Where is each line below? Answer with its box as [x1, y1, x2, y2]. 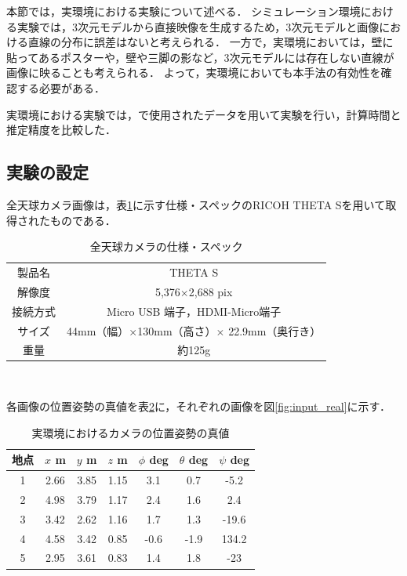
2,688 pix [188, 283, 233, 299]
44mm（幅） [67, 322, 129, 339]
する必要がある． [16, 79, 105, 96]
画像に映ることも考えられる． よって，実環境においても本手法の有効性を [6, 64, 381, 81]
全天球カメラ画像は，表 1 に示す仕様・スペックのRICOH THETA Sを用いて [6, 196, 386, 212]
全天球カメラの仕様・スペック [89, 238, 243, 255]
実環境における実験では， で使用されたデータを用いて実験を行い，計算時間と [6, 106, 402, 122]
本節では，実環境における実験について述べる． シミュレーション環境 [6, 3, 361, 19]
